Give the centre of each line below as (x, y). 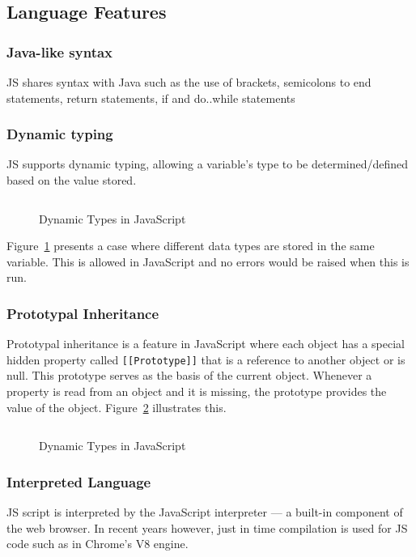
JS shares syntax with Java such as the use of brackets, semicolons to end (189, 82)
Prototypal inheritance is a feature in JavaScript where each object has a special (206, 344)
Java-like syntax (60, 51)
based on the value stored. (72, 180)
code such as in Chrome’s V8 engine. (98, 544)
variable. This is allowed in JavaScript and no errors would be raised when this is (208, 261)
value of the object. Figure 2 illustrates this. (117, 407)
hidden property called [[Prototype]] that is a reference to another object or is (206, 359)
